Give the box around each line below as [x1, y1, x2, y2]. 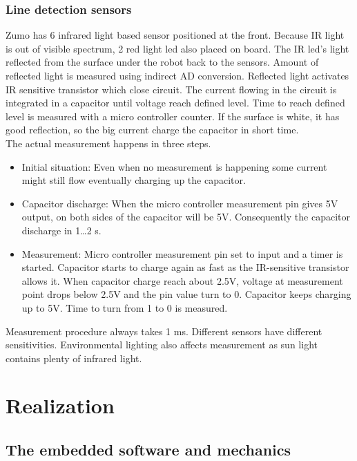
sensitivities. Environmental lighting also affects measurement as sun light [6, 337, 318, 352]
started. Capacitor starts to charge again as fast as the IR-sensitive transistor [21, 260, 349, 274]
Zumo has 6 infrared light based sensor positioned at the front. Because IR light [6, 28, 345, 42]
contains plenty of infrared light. [6, 350, 142, 365]
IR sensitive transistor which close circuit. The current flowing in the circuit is [6, 82, 337, 96]
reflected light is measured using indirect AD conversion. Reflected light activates [6, 68, 349, 82]
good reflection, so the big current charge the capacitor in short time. [6, 122, 299, 137]
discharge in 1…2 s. [21, 223, 102, 237]
